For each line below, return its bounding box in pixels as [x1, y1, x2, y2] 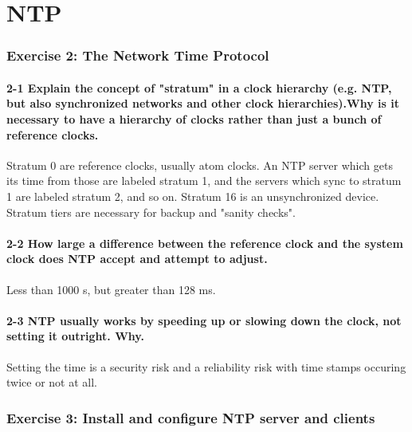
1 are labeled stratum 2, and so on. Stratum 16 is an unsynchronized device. [6, 187, 379, 204]
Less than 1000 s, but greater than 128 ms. [6, 281, 216, 297]
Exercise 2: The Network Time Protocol [6, 45, 269, 65]
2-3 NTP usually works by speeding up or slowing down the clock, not [6, 312, 402, 328]
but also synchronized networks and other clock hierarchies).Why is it [6, 95, 399, 112]
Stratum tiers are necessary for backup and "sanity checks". [6, 203, 296, 220]
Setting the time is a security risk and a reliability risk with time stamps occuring [6, 358, 406, 375]
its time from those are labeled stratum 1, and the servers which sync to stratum [6, 172, 402, 189]
